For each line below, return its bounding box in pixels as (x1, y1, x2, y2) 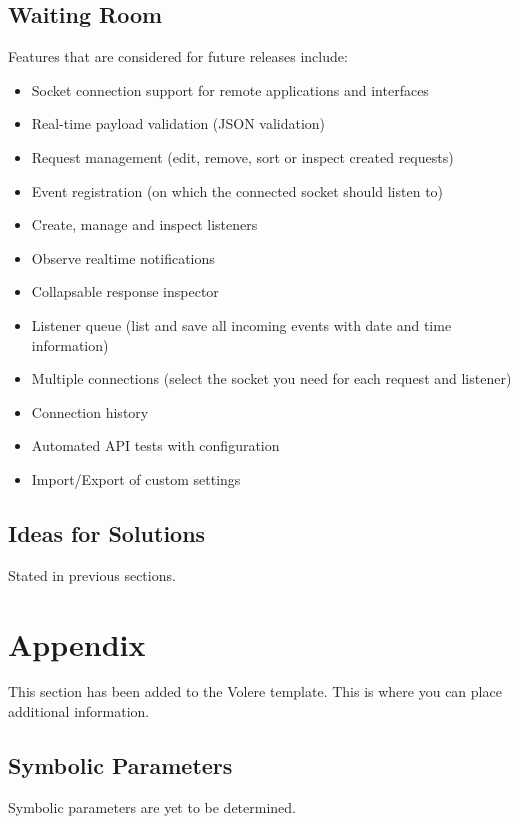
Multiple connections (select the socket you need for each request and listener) (31, 368, 512, 389)
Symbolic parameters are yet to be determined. (8, 796, 296, 817)
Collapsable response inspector (31, 281, 219, 302)
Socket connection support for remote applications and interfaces (31, 79, 429, 100)
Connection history (31, 401, 149, 422)
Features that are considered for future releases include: (8, 46, 348, 67)
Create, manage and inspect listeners (31, 214, 258, 235)
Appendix (8, 623, 146, 664)
